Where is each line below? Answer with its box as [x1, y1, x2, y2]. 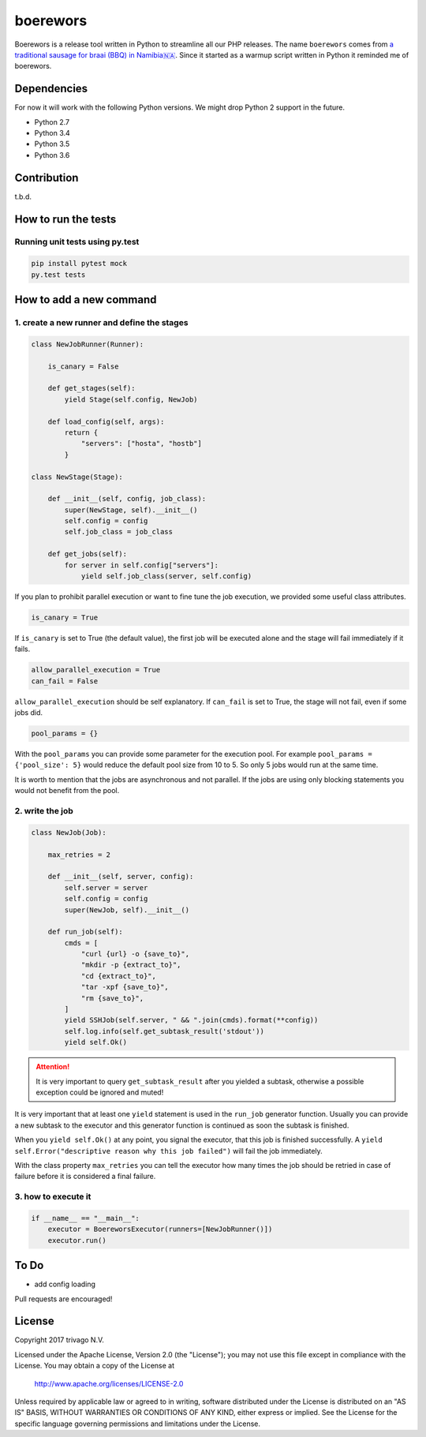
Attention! [35, 1062, 70, 1072]
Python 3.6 [34, 150, 70, 159]
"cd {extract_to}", [80, 971, 157, 980]
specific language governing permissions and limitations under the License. [14, 1419, 260, 1428]
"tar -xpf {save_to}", [80, 982, 169, 992]
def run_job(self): [47, 927, 124, 937]
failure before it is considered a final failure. [14, 1172, 156, 1181]
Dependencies [14, 82, 88, 95]
